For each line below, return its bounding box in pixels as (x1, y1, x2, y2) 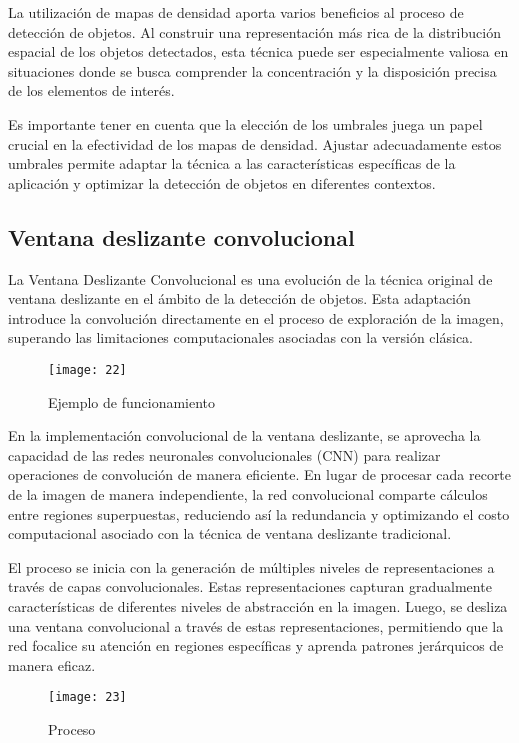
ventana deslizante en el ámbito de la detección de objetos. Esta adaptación (8, 288, 471, 309)
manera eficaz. (8, 654, 96, 675)
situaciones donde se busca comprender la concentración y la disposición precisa (8, 60, 497, 81)
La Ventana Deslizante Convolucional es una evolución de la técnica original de (8, 268, 493, 289)
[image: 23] (48, 690, 127, 705)
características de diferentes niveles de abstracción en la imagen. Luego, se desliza (8, 595, 508, 616)
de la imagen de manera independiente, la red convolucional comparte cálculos (8, 483, 488, 504)
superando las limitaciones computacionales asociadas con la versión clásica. (8, 327, 473, 348)
